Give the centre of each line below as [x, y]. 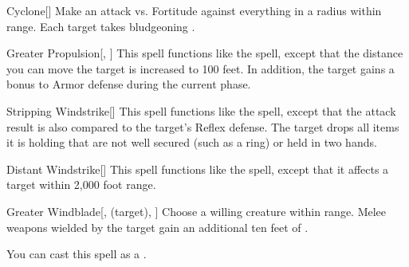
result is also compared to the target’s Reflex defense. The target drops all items [203, 126]
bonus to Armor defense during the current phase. [129, 84]
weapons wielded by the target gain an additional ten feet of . [157, 227]
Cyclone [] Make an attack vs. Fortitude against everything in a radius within [194, 10]
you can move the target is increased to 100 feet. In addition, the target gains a [201, 68]
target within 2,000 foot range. [81, 185]
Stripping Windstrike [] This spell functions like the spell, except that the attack [201, 110]
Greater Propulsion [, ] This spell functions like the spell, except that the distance [205, 53]
